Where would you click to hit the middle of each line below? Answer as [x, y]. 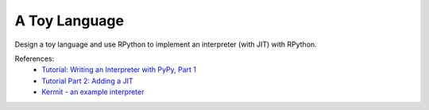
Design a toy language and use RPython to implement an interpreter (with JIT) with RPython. [166, 44]
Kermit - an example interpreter [93, 92]
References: [35, 59]
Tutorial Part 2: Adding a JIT [88, 81]
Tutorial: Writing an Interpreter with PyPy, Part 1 [119, 70]
